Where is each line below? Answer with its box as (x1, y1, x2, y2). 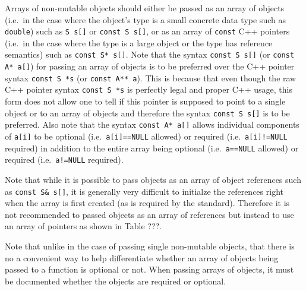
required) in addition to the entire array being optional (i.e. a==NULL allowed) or (5, 141, 299, 154)
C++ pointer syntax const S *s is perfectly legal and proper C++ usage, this (5, 83, 292, 96)
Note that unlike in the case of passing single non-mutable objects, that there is (5, 239, 295, 252)
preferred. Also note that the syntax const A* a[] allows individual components (5, 118, 299, 131)
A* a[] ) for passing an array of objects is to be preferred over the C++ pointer (5, 60, 295, 72)
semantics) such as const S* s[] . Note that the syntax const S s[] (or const (5, 48, 295, 61)
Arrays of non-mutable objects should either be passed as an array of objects (5, 2, 285, 14)
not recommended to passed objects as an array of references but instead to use (5, 208, 294, 220)
